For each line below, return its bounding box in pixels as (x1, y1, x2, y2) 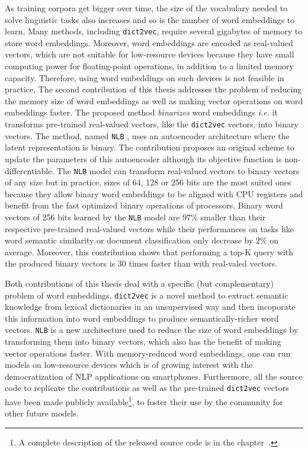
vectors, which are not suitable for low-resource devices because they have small (5, 48, 294, 60)
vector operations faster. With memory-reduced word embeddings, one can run (5, 347, 291, 359)
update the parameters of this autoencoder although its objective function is (5, 152, 282, 165)
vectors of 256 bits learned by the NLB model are (5, 210, 180, 223)
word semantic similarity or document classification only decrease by (5, 234, 254, 246)
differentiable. (5, 164, 54, 177)
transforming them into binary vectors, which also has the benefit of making (5, 335, 281, 348)
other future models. (5, 407, 79, 419)
